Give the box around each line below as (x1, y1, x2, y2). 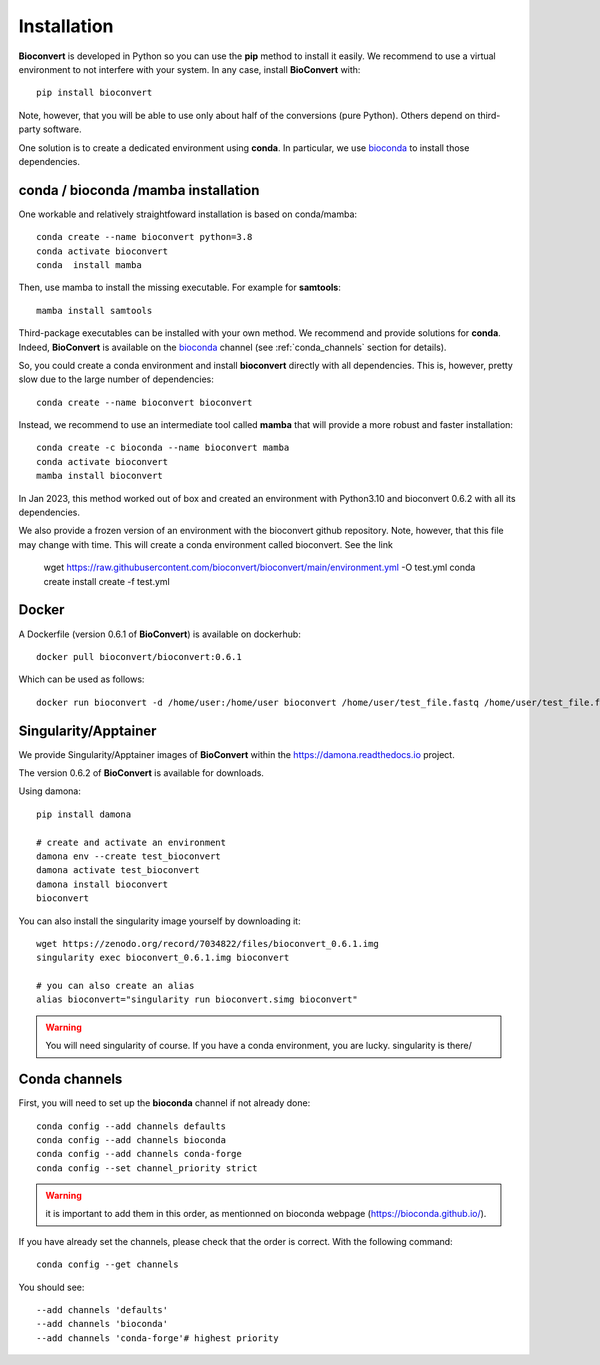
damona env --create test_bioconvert (36, 850, 222, 862)
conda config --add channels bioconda (36, 1134, 227, 1145)
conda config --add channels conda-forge (36, 1148, 242, 1160)
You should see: (18, 1281, 85, 1293)
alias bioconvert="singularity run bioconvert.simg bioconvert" (36, 994, 359, 1005)
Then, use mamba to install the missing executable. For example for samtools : (18, 281, 342, 294)
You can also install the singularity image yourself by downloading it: (18, 915, 301, 927)
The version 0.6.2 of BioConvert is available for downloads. (18, 766, 265, 779)
